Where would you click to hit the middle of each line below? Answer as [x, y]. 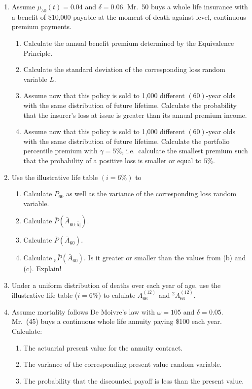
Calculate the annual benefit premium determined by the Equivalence [129, 43]
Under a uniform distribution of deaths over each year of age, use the [116, 285]
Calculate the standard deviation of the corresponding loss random [124, 69]
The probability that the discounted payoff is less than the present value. [134, 380]
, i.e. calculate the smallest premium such [185, 151]
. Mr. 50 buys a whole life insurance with [185, 6]
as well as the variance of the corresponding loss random [151, 194]
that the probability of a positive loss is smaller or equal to [112, 160]
